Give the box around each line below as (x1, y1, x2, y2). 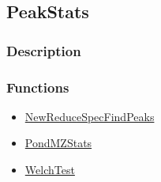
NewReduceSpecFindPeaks (24, 108, 155, 124)
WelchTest (24, 161, 75, 178)
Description (6, 40, 81, 60)
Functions (6, 77, 69, 97)
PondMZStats (24, 135, 92, 151)
